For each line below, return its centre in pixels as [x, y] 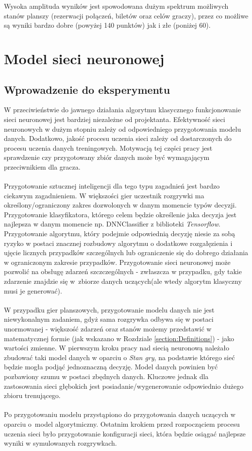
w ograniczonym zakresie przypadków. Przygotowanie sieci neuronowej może [117, 262]
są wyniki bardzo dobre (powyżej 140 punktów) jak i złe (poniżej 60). [107, 25]
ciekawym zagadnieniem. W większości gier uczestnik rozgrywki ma [104, 195]
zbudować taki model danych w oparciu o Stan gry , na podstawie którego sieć [119, 357]
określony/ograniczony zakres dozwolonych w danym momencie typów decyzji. [120, 205]
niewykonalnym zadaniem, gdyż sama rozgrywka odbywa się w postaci [109, 319]
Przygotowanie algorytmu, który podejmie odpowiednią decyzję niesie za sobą [120, 234]
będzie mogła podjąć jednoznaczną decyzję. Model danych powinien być [111, 367]
